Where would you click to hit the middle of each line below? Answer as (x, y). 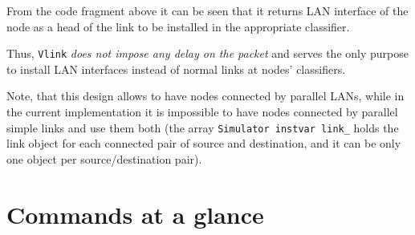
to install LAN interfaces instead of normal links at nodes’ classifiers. (176, 69)
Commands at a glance (135, 214)
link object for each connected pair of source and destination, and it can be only (204, 143)
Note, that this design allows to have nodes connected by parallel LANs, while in (205, 96)
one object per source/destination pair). (104, 158)
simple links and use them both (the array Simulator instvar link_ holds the (203, 127)
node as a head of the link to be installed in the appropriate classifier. (178, 26)
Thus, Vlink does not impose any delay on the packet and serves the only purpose (207, 53)
